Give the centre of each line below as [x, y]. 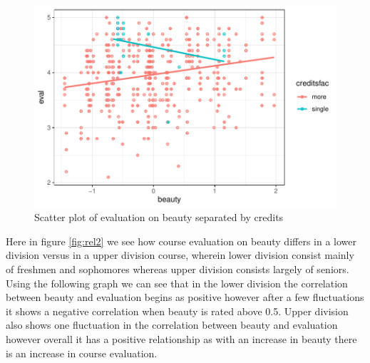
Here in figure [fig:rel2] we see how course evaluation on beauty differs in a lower [181, 241]
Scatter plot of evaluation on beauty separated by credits [159, 217]
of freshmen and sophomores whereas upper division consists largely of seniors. [178, 269]
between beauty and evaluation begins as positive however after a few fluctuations [185, 297]
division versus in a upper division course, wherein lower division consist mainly [180, 255]
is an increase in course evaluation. [82, 353]
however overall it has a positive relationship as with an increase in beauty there [181, 339]
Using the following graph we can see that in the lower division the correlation [177, 283]
